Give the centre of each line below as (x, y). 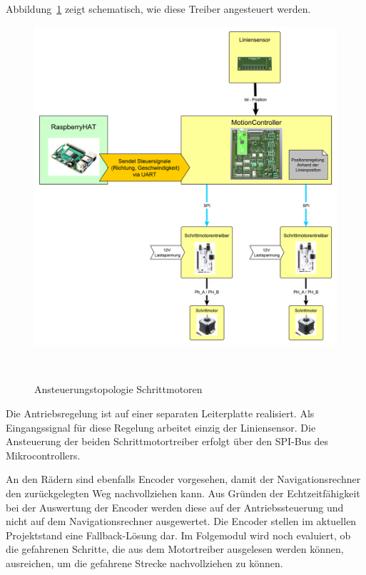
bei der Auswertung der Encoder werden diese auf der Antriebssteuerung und (175, 507)
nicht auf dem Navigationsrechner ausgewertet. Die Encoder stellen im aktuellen (181, 521)
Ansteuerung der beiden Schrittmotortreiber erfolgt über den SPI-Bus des (167, 441)
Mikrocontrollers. (43, 455)
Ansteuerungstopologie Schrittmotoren (118, 389)
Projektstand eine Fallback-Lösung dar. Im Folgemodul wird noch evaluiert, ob (178, 535)
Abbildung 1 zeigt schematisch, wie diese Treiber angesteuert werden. (158, 9)
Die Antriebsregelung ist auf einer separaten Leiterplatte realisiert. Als (160, 413)
